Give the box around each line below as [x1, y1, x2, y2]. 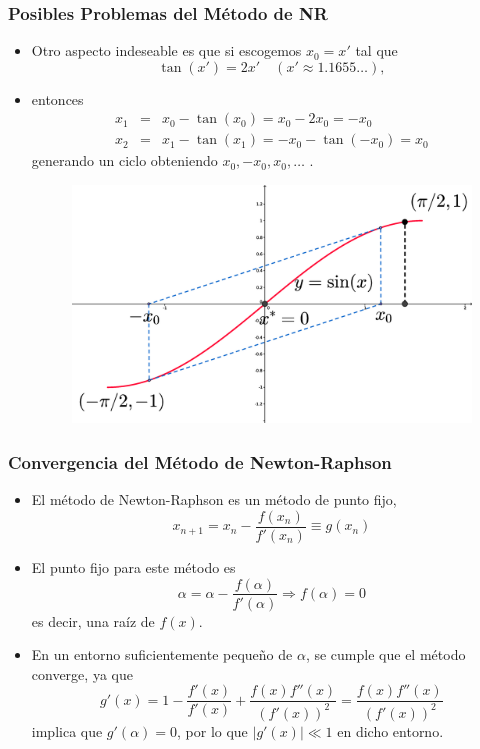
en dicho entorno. [337, 720, 444, 741]
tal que [355, 40, 398, 61]
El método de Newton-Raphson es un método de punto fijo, [31, 489, 397, 510]
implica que [31, 720, 103, 741]
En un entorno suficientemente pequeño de [31, 644, 293, 665]
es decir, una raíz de [31, 610, 155, 631]
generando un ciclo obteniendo [31, 150, 218, 171]
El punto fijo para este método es [31, 556, 236, 577]
